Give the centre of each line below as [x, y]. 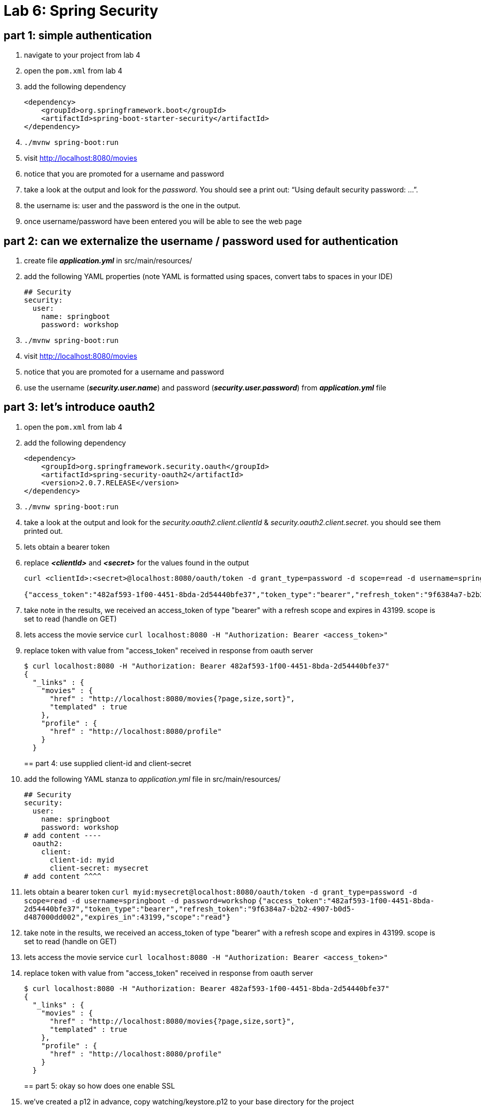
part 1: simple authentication [78, 35]
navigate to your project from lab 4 [82, 55]
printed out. [44, 531]
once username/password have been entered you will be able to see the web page [163, 221]
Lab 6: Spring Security [81, 11]
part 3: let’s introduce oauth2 [79, 407]
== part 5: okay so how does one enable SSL [99, 1086]
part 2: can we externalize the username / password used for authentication [201, 241]
